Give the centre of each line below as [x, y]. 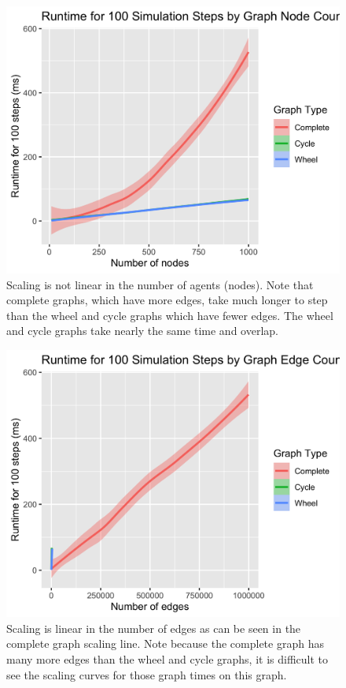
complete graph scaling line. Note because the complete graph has [165, 643]
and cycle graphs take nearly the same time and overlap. [142, 331]
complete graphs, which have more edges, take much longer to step [167, 300]
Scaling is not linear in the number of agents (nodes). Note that [160, 284]
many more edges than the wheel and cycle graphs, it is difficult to [167, 658]
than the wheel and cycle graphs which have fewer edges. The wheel [170, 315]
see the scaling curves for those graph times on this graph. [147, 674]
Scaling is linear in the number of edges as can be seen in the [154, 628]
